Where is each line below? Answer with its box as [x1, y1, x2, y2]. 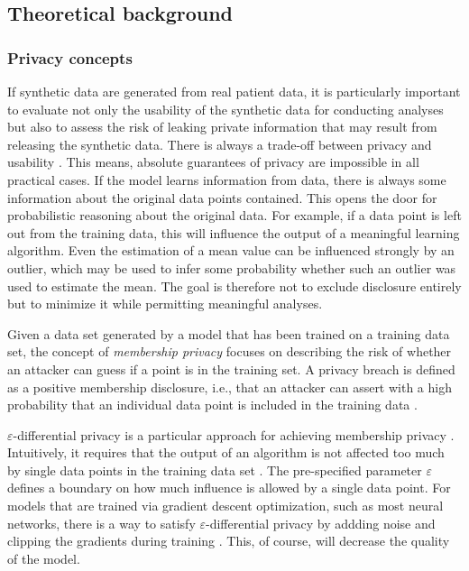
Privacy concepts [7, 46, 133, 69]
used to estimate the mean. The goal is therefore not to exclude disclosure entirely [7, 276, 462, 295]
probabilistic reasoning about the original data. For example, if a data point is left [7, 206, 462, 225]
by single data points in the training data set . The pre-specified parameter [7, 460, 422, 479]
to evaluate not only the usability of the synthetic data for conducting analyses [7, 99, 444, 118]
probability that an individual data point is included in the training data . [7, 395, 418, 414]
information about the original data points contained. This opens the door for [7, 188, 437, 207]
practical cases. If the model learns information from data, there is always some [7, 170, 446, 189]
